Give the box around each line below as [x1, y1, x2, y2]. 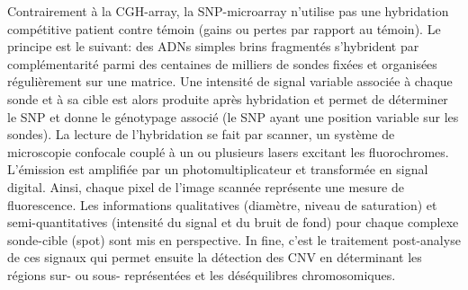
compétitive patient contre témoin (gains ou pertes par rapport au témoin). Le [7, 19, 441, 38]
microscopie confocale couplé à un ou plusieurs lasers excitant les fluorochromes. [7, 142, 449, 161]
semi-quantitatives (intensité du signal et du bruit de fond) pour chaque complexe [7, 213, 459, 232]
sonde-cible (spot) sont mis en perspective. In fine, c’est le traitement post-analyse [7, 230, 461, 249]
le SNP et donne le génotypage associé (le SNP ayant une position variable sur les [7, 107, 459, 126]
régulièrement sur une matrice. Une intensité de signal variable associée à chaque [7, 72, 453, 91]
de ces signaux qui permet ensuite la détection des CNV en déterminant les [7, 248, 422, 267]
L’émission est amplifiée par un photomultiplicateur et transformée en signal [7, 160, 428, 179]
